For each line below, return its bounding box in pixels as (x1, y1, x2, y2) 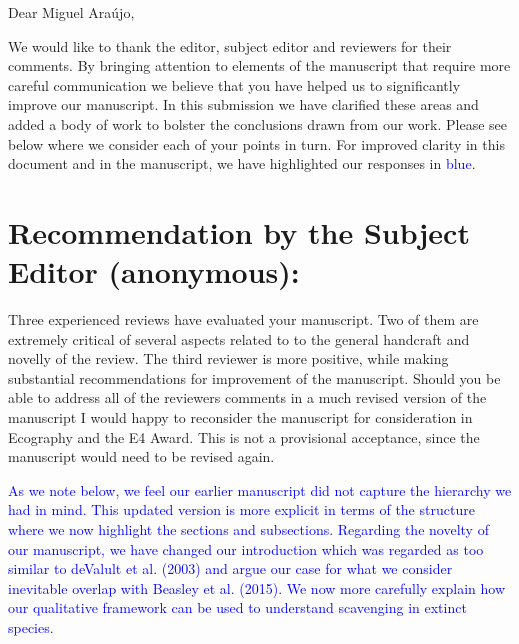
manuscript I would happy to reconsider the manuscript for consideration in (8, 407, 473, 428)
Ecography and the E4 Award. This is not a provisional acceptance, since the (8, 426, 480, 447)
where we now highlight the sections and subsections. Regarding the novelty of (8, 519, 489, 539)
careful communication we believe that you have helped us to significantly (8, 74, 461, 95)
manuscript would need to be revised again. (8, 446, 275, 467)
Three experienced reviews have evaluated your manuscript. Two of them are (8, 309, 479, 330)
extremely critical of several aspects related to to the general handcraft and (8, 328, 470, 349)
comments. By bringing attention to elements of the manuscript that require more (8, 55, 511, 76)
